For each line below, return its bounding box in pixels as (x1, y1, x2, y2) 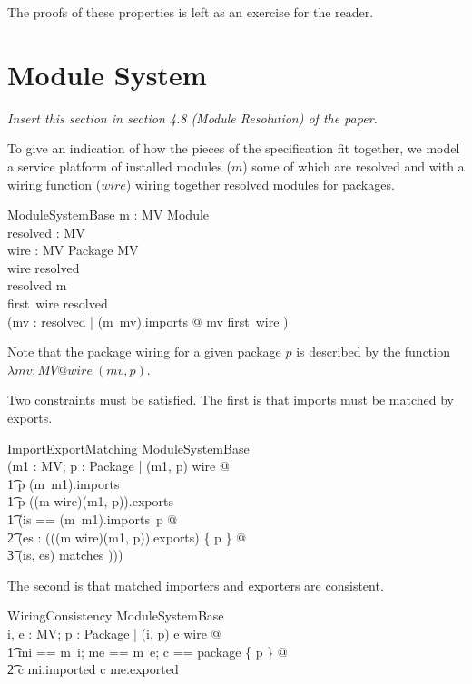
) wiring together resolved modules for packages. (125, 174, 395, 193)
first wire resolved (7, 294, 108, 313)
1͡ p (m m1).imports (7, 474, 120, 493)
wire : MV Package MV (7, 240, 139, 259)
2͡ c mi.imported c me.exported (7, 660, 179, 679)
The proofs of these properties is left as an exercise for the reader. (7, 3, 374, 21)
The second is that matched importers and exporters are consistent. (7, 575, 384, 594)
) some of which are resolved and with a (242, 156, 465, 175)
